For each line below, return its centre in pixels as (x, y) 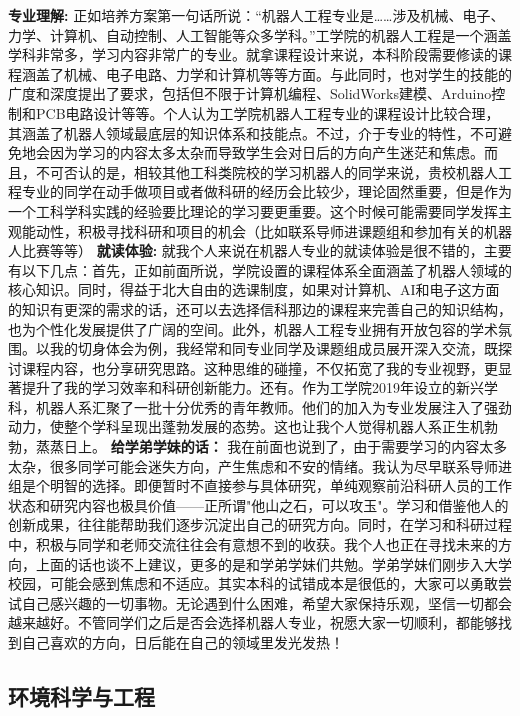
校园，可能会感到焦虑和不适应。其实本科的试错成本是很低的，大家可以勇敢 (253, 583)
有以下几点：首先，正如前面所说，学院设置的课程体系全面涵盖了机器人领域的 (260, 269)
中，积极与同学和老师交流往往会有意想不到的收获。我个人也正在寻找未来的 (253, 544)
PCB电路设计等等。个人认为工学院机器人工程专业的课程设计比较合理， (267, 112)
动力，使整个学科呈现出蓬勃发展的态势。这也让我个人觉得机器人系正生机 (246, 426)
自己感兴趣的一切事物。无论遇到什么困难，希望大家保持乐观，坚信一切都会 (266, 602)
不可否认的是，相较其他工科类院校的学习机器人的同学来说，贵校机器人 (266, 171)
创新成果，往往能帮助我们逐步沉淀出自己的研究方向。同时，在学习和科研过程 (260, 524)
